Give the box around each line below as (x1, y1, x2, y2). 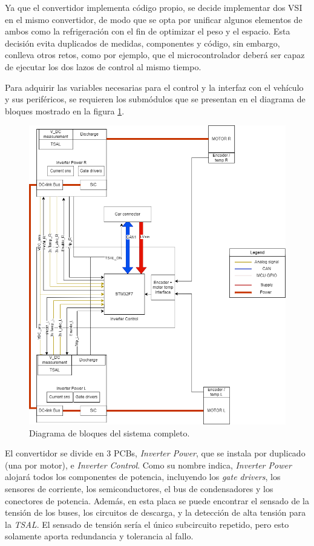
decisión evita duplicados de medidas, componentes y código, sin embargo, (5, 36, 280, 49)
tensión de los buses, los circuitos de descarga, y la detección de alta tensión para (5, 506, 306, 519)
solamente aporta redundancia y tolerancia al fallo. (5, 530, 194, 542)
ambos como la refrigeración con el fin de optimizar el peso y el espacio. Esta (5, 25, 290, 38)
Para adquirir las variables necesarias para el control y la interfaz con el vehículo (5, 81, 304, 93)
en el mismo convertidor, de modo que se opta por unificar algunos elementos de (5, 13, 303, 25)
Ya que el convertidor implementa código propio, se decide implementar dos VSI (5, 1, 303, 13)
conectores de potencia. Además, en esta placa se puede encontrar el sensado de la (5, 494, 309, 507)
